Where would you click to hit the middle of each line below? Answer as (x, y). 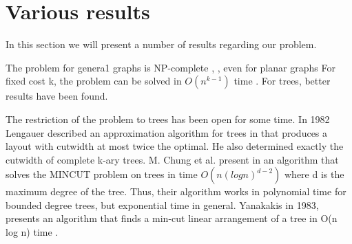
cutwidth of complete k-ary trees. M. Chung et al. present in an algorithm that (172, 159)
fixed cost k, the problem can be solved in (94, 81)
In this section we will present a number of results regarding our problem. (161, 44)
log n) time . (32, 232)
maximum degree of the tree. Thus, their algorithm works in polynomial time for (176, 191)
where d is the (314, 174)
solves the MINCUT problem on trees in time (102, 174)
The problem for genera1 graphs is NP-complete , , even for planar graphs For (170, 67)
